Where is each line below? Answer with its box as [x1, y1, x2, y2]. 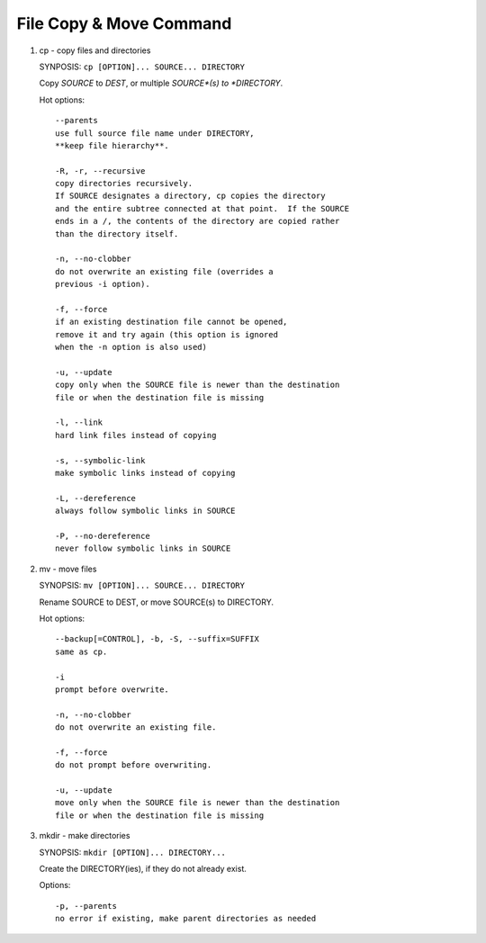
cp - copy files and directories [39, 45, 151, 56]
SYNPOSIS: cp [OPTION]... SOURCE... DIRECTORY [39, 61, 245, 72]
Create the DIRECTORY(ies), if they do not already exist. [39, 863, 247, 874]
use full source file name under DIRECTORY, [55, 128, 256, 139]
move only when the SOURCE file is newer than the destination [55, 797, 340, 808]
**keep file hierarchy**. [55, 140, 170, 150]
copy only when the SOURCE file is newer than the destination [55, 380, 340, 391]
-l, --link [55, 418, 103, 427]
